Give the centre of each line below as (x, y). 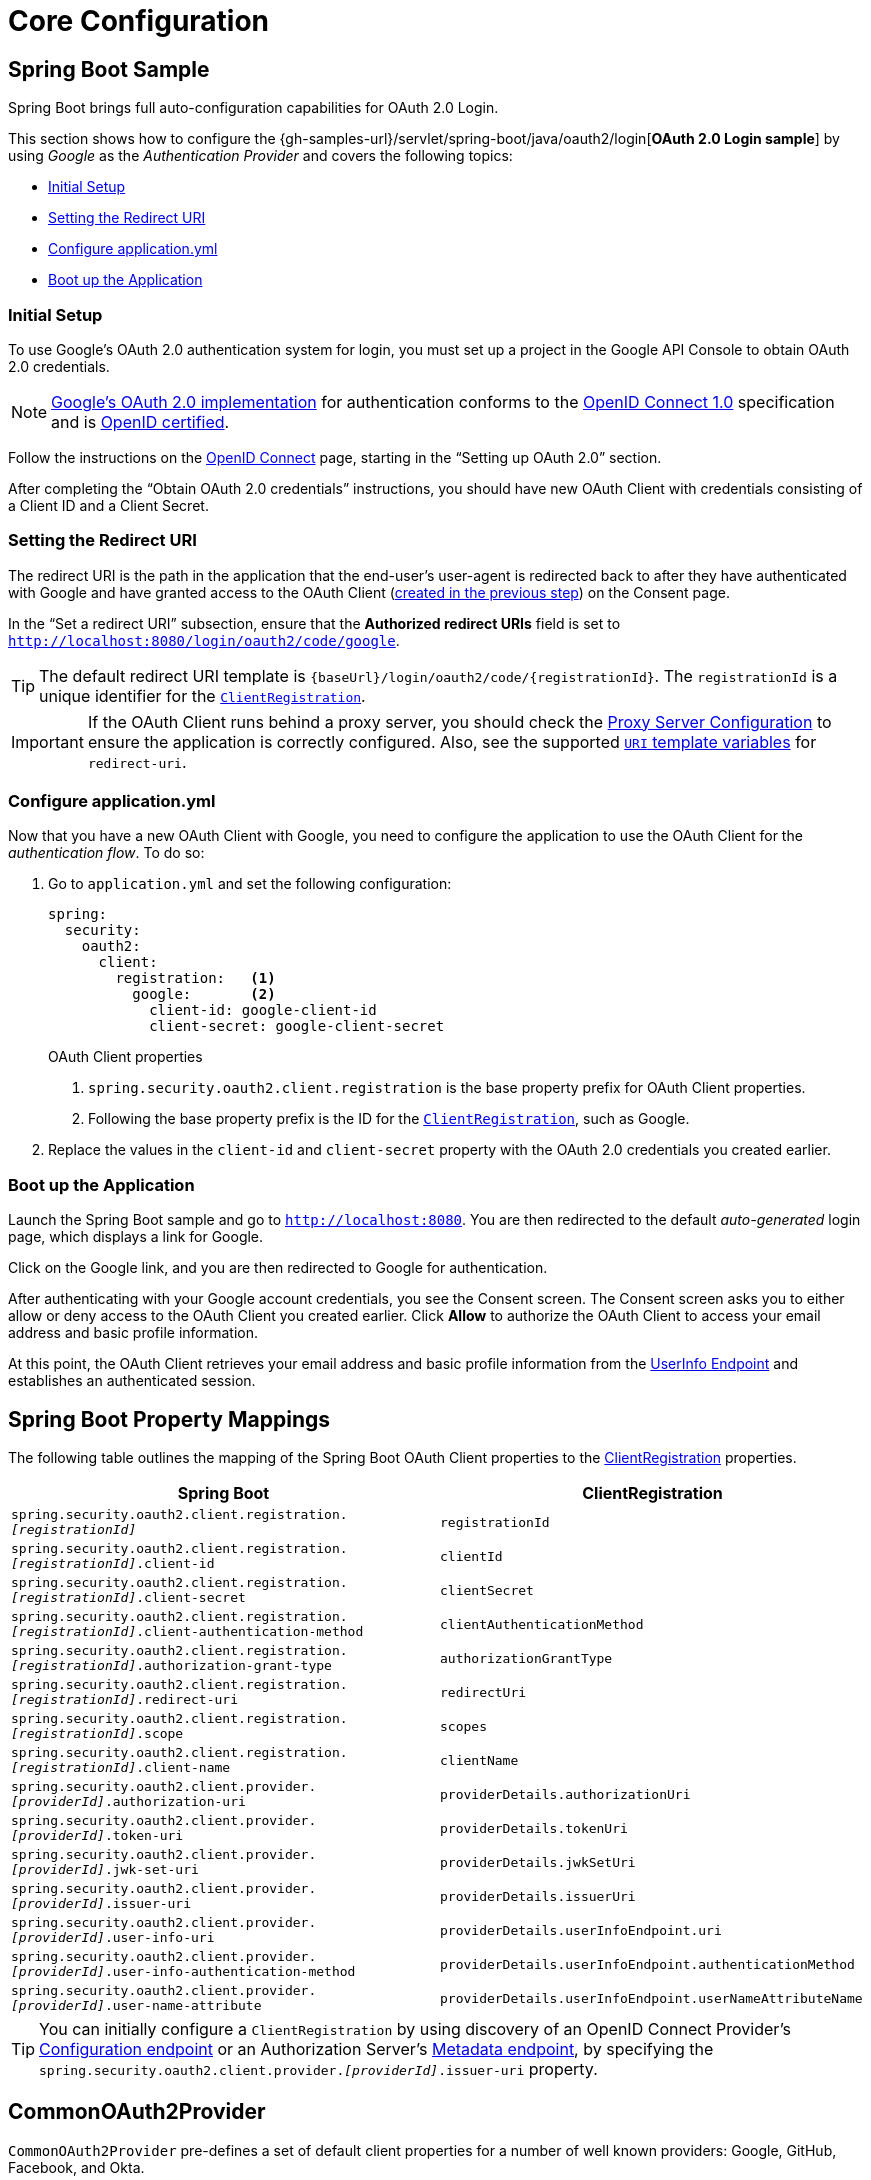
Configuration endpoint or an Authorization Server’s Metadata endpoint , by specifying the (376, 2049)
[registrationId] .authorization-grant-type (171, 1666)
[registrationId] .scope (97, 1734)
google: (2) (204, 994)
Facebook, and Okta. (76, 2167)
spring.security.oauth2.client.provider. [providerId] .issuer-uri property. (318, 2069)
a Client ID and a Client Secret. (108, 505)
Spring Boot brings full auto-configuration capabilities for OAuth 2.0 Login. (253, 108)
